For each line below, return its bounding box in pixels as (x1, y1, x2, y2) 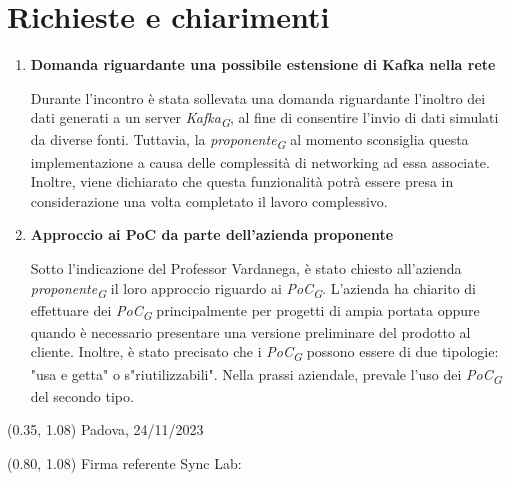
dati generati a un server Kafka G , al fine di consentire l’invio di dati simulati (30, 107, 499, 131)
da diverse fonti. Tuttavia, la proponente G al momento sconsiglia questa (30, 129, 469, 153)
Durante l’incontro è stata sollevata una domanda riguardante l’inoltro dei (30, 87, 486, 108)
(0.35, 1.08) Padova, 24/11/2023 (7, 419, 204, 440)
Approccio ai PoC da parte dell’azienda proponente (30, 224, 394, 245)
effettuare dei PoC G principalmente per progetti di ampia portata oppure (30, 299, 480, 323)
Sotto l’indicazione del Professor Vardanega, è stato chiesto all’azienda (30, 257, 462, 278)
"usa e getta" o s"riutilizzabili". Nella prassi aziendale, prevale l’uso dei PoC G (30, 363, 502, 387)
